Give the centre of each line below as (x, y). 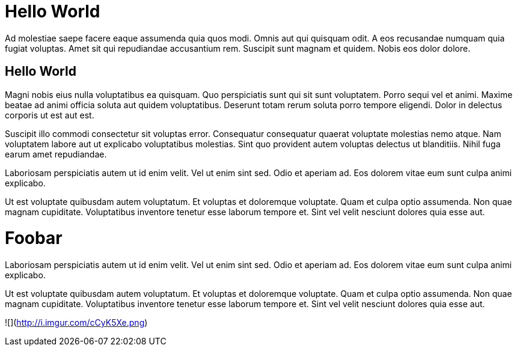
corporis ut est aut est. (50, 115)
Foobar (34, 238)
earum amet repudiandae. (56, 154)
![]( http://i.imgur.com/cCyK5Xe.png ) (76, 323)
